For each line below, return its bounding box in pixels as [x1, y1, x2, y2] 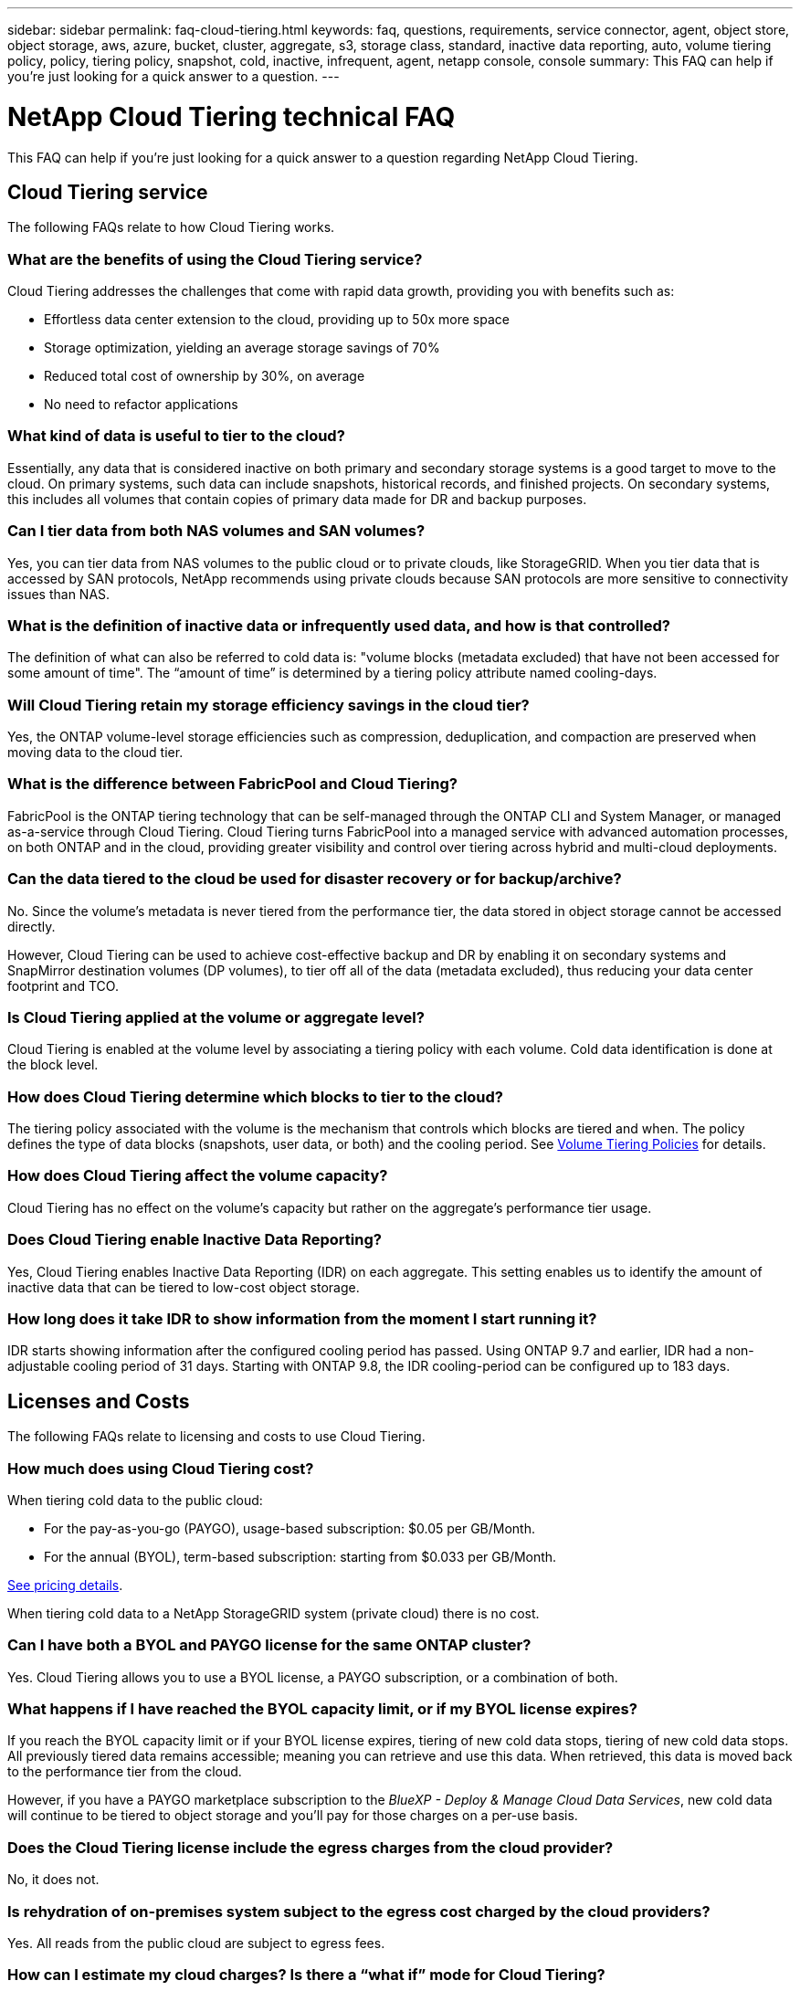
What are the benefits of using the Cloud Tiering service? [7, 249, 423, 269]
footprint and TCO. [7, 977, 119, 994]
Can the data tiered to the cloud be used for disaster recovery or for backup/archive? [7, 869, 622, 889]
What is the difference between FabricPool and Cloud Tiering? [7, 774, 458, 794]
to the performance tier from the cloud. [7, 1764, 242, 1780]
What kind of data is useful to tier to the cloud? [7, 427, 345, 446]
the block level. [7, 1057, 99, 1073]
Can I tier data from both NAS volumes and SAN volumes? [7, 521, 426, 541]
